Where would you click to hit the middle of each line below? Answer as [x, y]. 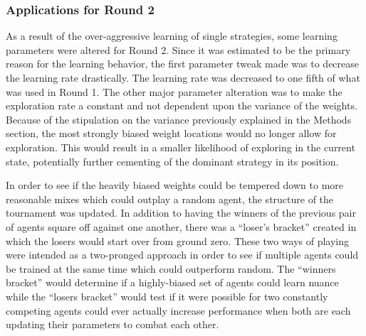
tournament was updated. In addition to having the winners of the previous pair [181, 213]
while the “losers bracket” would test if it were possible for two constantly [167, 296]
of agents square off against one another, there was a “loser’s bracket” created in [181, 226]
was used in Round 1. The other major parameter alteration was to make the [174, 91]
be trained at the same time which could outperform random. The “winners [171, 268]
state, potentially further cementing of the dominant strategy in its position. [172, 161]
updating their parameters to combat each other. [113, 324]
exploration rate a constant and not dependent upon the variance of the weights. [182, 105]
